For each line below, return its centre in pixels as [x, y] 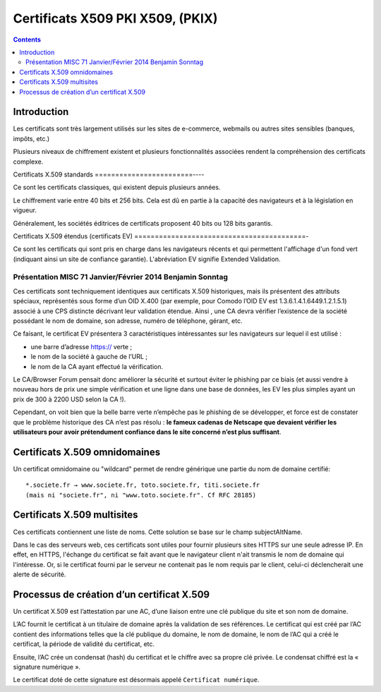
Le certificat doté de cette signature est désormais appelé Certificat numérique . [136, 680]
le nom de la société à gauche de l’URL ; [89, 357]
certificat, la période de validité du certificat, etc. [84, 644]
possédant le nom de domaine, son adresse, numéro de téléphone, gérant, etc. [128, 321]
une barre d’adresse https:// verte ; [81, 346]
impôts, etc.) [31, 138]
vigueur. [25, 210]
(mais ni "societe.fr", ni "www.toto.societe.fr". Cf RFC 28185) [141, 495]
